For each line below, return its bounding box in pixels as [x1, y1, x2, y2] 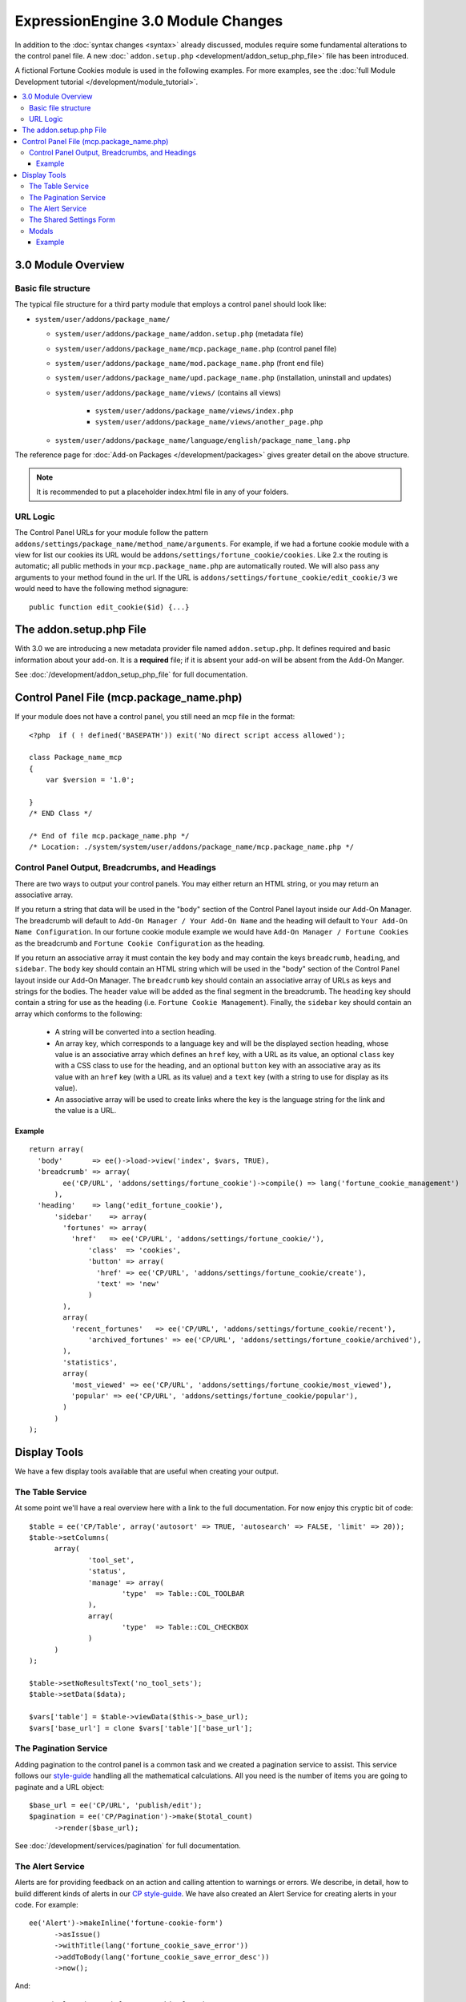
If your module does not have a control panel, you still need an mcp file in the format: [14, 712, 295, 722]
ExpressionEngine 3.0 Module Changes [14, 12, 283, 30]
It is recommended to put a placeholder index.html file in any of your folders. [36, 487, 289, 496]
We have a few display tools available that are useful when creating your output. [14, 1466, 279, 1477]
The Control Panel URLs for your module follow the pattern [14, 528, 208, 537]
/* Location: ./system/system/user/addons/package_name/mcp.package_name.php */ [29, 842, 355, 852]
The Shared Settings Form [29, 215, 115, 224]
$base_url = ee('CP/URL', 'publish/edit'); [29, 1800, 203, 1810]
